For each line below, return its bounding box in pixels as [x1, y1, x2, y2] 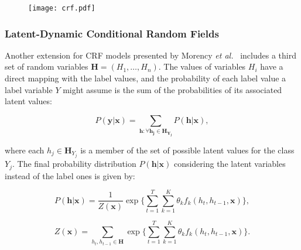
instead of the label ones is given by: [5, 169, 135, 181]
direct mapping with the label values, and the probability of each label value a [5, 72, 286, 84]
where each [5, 143, 45, 156]
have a [260, 60, 283, 73]
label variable [5, 83, 53, 95]
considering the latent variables [173, 157, 286, 170]
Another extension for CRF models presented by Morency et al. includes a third [5, 49, 296, 61]
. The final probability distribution [12, 157, 136, 170]
